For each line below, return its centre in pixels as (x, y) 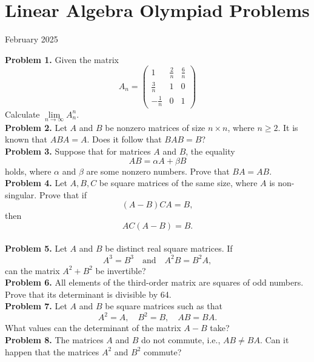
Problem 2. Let (36, 127)
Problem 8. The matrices (54, 340)
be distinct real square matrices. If (169, 248)
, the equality (210, 151)
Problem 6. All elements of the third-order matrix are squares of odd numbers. (154, 282)
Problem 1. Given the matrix (62, 59)
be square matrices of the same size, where (178, 183)
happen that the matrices (52, 351)
